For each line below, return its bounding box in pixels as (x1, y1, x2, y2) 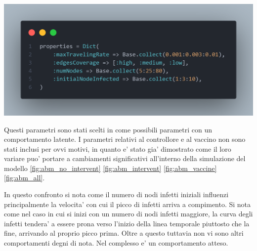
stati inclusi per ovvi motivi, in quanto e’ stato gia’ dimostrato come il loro (4, 143, 231, 154)
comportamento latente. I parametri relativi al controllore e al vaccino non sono (4, 134, 246, 144)
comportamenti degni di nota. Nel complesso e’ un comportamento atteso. (4, 238, 228, 248)
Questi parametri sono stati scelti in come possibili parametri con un (4, 124, 212, 134)
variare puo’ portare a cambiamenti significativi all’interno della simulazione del (4, 153, 246, 164)
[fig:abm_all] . (4, 172, 45, 183)
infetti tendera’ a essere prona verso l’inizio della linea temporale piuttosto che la (4, 218, 250, 228)
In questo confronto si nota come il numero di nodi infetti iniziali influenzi (4, 189, 229, 200)
